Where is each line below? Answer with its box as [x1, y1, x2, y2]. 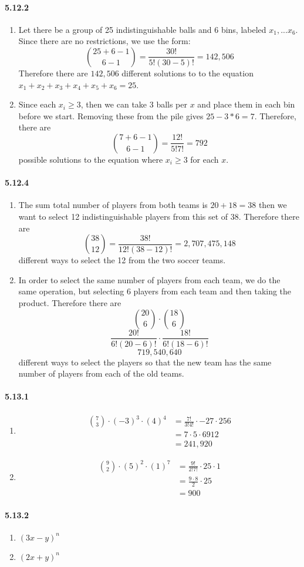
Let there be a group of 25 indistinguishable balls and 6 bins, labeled [18, 23, 266, 35]
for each [190, 153, 219, 165]
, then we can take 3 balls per [80, 98, 188, 110]
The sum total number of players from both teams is [18, 199, 208, 211]
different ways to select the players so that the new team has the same [18, 355, 272, 368]
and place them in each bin [197, 98, 295, 110]
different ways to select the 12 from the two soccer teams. [18, 254, 226, 266]
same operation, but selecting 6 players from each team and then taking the [18, 285, 292, 297]
